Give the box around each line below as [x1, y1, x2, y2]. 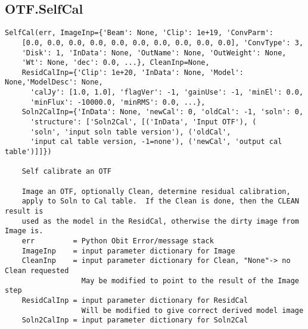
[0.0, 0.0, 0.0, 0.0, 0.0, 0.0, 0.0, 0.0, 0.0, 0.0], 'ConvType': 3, [21, 38, 304, 47]
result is [5, 207, 43, 216]
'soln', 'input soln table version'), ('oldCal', [30, 127, 231, 136]
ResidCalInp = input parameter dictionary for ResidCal [21, 296, 248, 305]
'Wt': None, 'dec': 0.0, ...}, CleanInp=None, [21, 58, 210, 67]
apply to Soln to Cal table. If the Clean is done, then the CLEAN [21, 197, 299, 206]
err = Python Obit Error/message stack [21, 236, 214, 245]
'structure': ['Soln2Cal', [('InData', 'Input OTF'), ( [30, 118, 257, 127]
